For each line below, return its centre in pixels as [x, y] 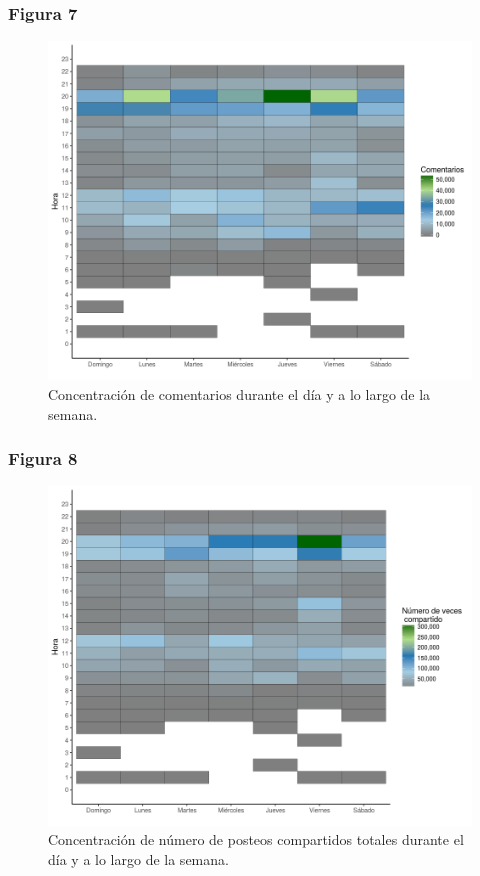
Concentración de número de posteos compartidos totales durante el [256, 839]
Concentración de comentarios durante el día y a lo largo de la [239, 394]
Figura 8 [43, 458]
